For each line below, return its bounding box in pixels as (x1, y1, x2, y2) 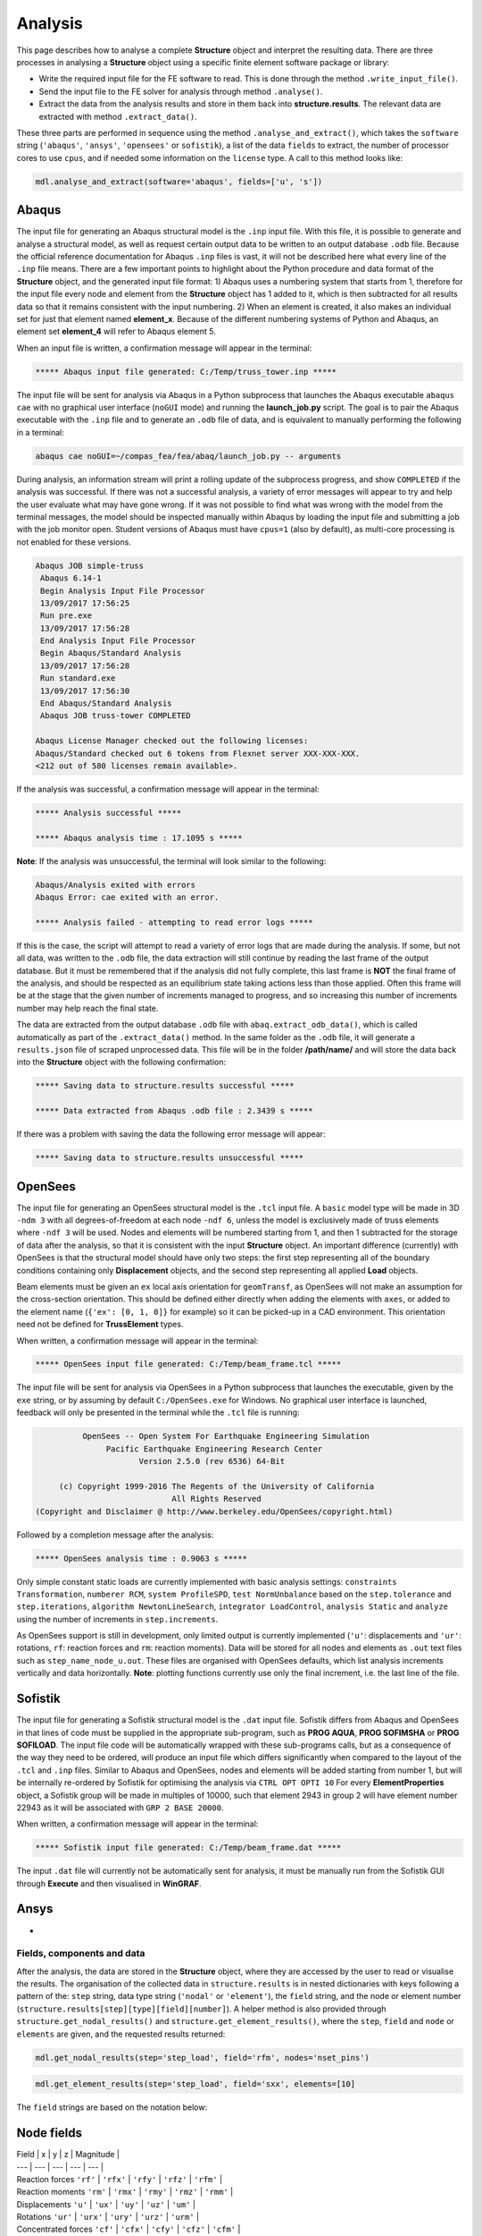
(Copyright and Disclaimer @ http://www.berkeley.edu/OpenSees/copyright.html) (35, 1506, 394, 1516)
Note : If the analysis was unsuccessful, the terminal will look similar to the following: (16, 855, 327, 867)
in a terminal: (16, 427, 64, 437)
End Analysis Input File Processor (40, 636, 196, 646)
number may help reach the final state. (16, 1003, 159, 1013)
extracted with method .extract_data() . (38, 111, 197, 122)
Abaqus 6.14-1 (40, 573, 102, 583)
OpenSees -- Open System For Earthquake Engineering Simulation (81, 1431, 370, 1442)
